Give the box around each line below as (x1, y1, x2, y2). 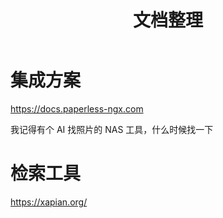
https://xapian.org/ (10, 196, 88, 208)
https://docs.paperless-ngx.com (10, 102, 144, 115)
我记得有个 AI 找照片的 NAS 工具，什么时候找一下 (10, 123, 214, 135)
